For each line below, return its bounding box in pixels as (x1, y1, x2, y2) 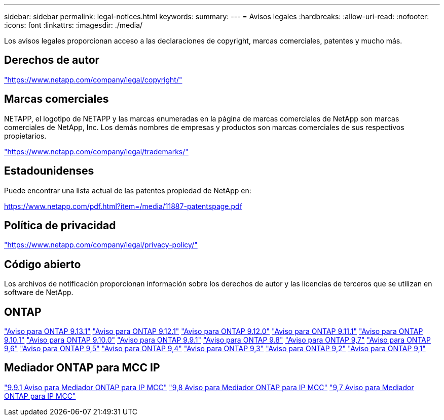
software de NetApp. (4, 288, 73, 297)
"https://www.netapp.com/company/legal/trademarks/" (4, 147, 189, 156)
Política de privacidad (4, 219, 116, 232)
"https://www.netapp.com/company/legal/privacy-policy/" (4, 240, 198, 249)
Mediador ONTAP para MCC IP (4, 361, 160, 374)
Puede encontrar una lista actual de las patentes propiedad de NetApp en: (4, 186, 251, 195)
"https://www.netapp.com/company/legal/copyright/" (4, 75, 182, 84)
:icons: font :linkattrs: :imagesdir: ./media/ (4, 21, 143, 29)
